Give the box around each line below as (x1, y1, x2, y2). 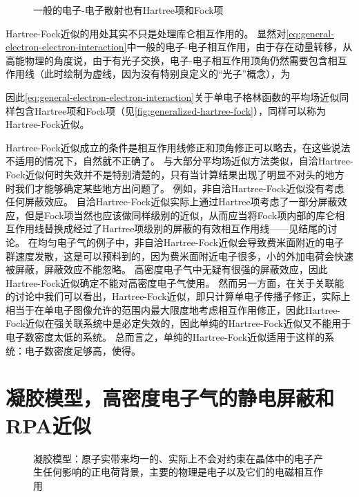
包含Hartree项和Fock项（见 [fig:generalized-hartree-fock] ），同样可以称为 (14, 103, 326, 118)
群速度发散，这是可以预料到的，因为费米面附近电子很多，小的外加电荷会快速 (6, 248, 353, 263)
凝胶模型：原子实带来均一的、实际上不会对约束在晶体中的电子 (33, 451, 313, 465)
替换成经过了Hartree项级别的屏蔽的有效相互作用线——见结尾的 (43, 221, 328, 236)
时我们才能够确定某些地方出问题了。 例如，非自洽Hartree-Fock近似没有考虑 (6, 180, 345, 195)
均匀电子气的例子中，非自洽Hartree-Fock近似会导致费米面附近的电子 (37, 234, 345, 249)
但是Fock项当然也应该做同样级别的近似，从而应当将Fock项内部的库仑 (24, 207, 336, 222)
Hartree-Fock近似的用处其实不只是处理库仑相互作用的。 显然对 (6, 26, 287, 40)
